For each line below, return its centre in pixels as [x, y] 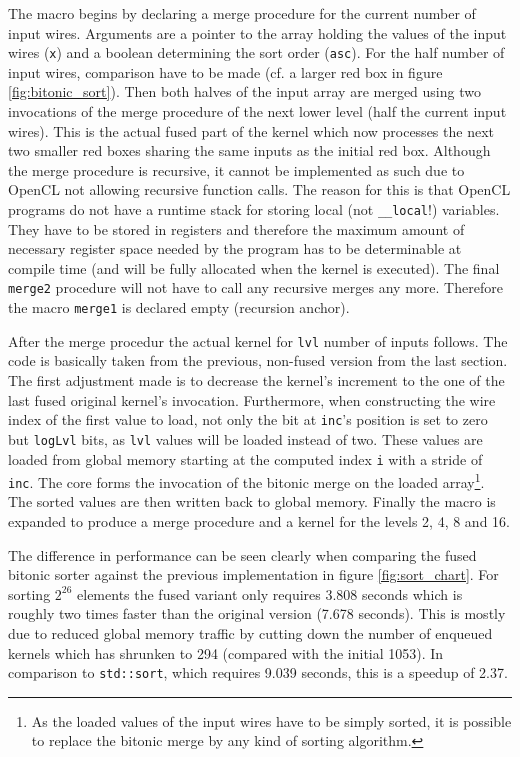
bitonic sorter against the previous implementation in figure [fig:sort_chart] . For [253, 574]
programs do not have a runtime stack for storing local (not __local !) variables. [254, 209]
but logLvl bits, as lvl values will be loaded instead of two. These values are [245, 438]
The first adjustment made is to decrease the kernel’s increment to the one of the [256, 380]
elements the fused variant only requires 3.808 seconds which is [270, 593]
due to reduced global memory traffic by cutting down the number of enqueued [250, 633]
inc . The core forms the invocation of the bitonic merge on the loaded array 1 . [246, 480]
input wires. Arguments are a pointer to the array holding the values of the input [257, 32]
